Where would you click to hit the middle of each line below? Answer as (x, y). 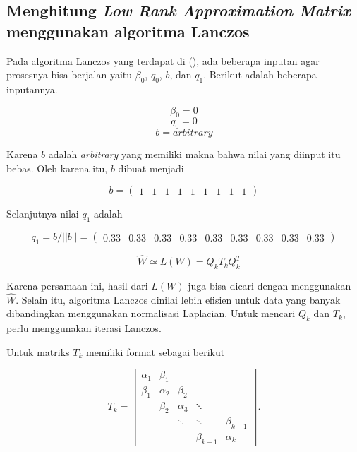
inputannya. (32, 89)
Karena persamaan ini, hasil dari (77, 285)
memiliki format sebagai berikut (155, 351)
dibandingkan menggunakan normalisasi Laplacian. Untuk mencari (151, 313)
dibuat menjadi (151, 168)
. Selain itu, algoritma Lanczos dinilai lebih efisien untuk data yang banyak (178, 299)
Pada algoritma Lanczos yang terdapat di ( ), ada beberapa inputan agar (163, 60)
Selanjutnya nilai (43, 214)
